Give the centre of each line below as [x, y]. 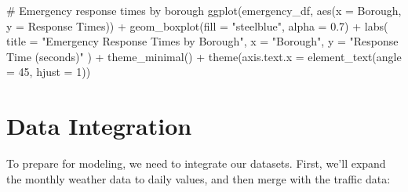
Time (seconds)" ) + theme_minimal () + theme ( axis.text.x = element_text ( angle [204, 56]
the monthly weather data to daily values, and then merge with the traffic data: [199, 178]
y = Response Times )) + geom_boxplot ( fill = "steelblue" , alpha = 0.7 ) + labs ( [197, 25]
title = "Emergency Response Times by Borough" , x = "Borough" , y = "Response [202, 41]
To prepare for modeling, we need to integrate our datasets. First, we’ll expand [196, 163]
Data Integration [99, 126]
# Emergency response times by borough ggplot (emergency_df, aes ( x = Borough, [204, 10]
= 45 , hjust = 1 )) [49, 72]
